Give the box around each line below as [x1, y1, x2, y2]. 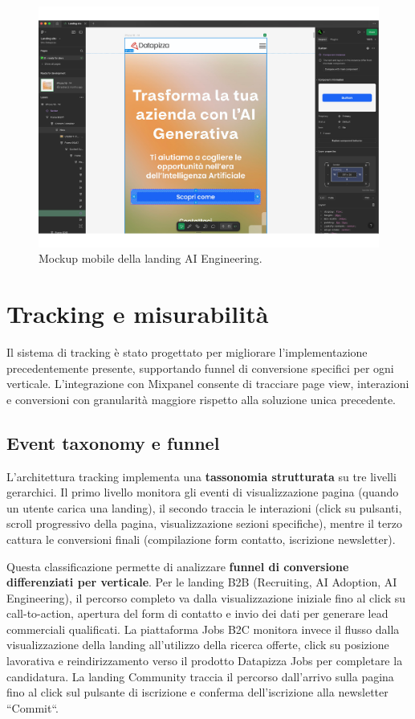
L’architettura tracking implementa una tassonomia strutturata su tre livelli [6, 468, 397, 484]
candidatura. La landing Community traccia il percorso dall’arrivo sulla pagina [6, 668, 394, 684]
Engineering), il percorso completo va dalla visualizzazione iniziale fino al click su [6, 589, 406, 606]
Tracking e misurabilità [6, 297, 269, 330]
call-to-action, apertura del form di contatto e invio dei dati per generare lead [6, 605, 389, 622]
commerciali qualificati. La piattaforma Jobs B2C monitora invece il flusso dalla [6, 620, 400, 637]
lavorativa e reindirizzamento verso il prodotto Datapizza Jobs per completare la [6, 652, 403, 669]
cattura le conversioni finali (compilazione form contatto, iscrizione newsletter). [6, 530, 396, 547]
